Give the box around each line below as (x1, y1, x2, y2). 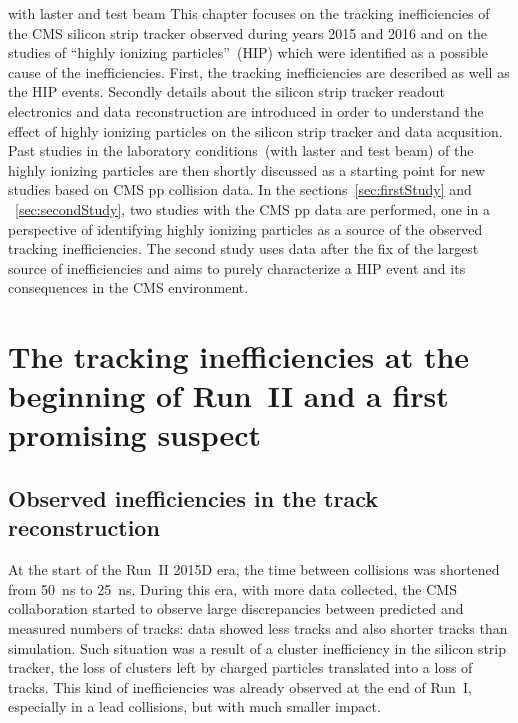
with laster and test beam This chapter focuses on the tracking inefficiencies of (8, 3, 490, 23)
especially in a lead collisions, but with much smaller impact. (8, 696, 381, 717)
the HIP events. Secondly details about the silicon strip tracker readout (8, 81, 445, 102)
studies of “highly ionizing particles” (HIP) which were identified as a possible (8, 42, 488, 63)
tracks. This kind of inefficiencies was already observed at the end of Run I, (8, 676, 472, 697)
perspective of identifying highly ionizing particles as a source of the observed (8, 218, 483, 239)
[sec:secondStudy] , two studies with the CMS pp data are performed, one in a (15, 198, 490, 219)
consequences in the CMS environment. (8, 277, 249, 298)
